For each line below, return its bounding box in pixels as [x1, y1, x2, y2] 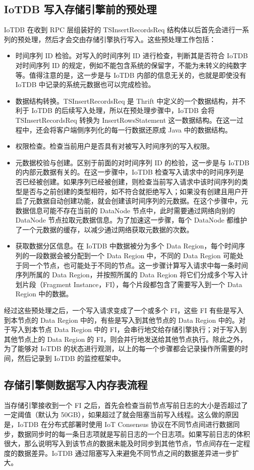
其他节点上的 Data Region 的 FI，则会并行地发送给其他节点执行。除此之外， [4, 334, 247, 344]
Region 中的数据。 [15, 289, 73, 299]
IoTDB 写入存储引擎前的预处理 [4, 1, 157, 17]
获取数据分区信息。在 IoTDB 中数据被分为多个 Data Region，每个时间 [15, 241, 238, 251]
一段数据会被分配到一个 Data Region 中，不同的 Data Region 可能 [29, 250, 237, 261]
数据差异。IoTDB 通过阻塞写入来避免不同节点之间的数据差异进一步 [17, 448, 233, 458]
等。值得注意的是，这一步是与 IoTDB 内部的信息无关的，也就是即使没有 [15, 69, 246, 80]
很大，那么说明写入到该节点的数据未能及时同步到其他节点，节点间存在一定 [4, 438, 243, 448]
